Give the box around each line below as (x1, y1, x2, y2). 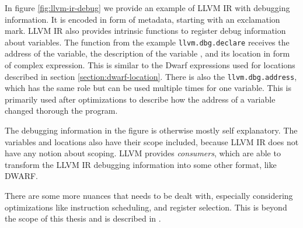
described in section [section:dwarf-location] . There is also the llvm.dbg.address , (5, 70, 297, 82)
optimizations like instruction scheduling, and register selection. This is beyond (5, 201, 287, 213)
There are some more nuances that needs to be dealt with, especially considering (5, 190, 293, 202)
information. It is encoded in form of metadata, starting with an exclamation (5, 13, 280, 25)
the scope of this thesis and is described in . (5, 212, 161, 225)
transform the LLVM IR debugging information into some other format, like (5, 158, 277, 170)
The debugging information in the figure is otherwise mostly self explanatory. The (5, 124, 298, 136)
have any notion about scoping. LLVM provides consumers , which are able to (5, 147, 281, 159)
